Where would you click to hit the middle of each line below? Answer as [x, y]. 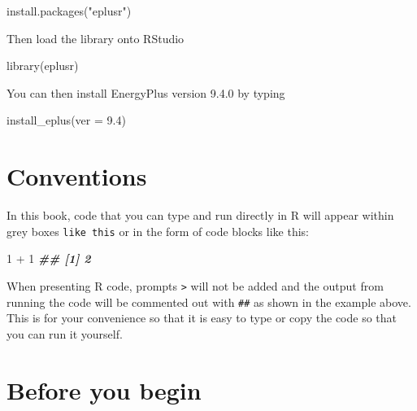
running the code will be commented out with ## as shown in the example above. [209, 302]
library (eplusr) [43, 66]
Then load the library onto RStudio [96, 38]
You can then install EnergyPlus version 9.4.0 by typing [146, 92]
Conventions [77, 176]
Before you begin [104, 389]
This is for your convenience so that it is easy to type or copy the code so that [202, 318]
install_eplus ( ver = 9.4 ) [66, 120]
